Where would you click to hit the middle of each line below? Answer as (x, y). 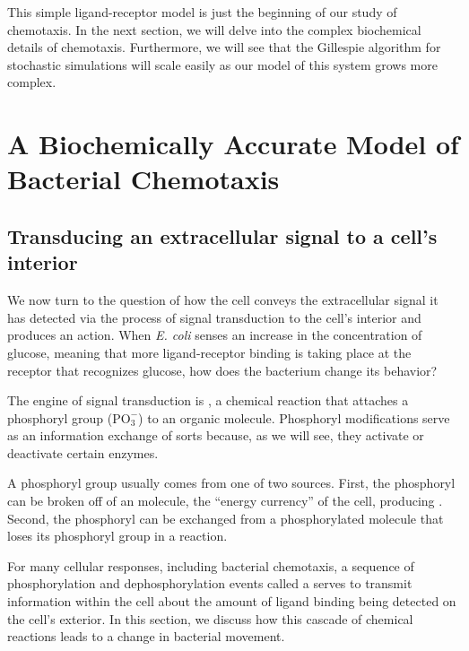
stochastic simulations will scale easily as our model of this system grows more (222, 64)
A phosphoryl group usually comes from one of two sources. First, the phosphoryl (231, 483)
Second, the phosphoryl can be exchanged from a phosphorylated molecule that (226, 518)
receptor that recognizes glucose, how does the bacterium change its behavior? (222, 370)
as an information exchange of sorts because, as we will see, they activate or (216, 435)
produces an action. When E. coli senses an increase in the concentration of (215, 335)
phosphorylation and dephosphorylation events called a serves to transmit (210, 583)
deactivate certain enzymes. (83, 452)
